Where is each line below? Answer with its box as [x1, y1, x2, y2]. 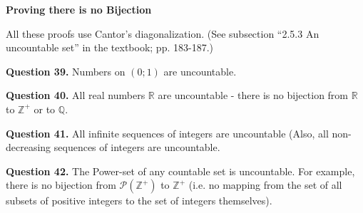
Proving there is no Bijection [6, 2, 152, 16]
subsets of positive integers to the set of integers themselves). [6, 193, 272, 208]
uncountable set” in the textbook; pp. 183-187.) [6, 40, 213, 55]
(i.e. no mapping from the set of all [188, 177, 342, 192]
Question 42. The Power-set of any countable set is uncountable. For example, [6, 163, 355, 178]
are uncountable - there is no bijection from [158, 88, 349, 103]
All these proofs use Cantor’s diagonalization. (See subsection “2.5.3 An [6, 26, 319, 41]
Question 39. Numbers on [6, 63, 126, 78]
